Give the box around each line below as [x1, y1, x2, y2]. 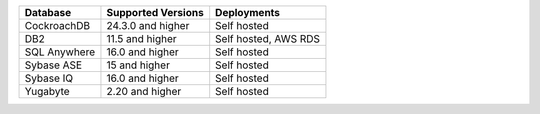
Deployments [215, 6, 280, 19]
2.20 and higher [106, 85, 182, 98]
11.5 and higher [106, 32, 177, 45]
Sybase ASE [24, 58, 83, 72]
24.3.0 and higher [106, 19, 190, 32]
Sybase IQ [24, 71, 74, 85]
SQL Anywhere [24, 45, 95, 59]
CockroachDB [24, 19, 91, 32]
